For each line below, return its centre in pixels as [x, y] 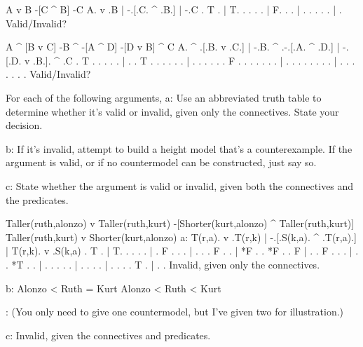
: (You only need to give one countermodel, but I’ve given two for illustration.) [175, 312]
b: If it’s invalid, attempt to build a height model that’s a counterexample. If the [179, 148]
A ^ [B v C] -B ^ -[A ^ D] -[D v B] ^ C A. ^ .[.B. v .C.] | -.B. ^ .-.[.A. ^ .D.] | [173, 47]
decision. [24, 125]
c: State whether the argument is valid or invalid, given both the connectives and [180, 185]
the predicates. [37, 199]
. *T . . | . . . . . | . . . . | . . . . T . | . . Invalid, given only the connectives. [163, 264]
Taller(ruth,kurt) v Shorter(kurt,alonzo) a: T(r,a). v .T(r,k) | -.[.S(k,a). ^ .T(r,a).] [181, 237]
